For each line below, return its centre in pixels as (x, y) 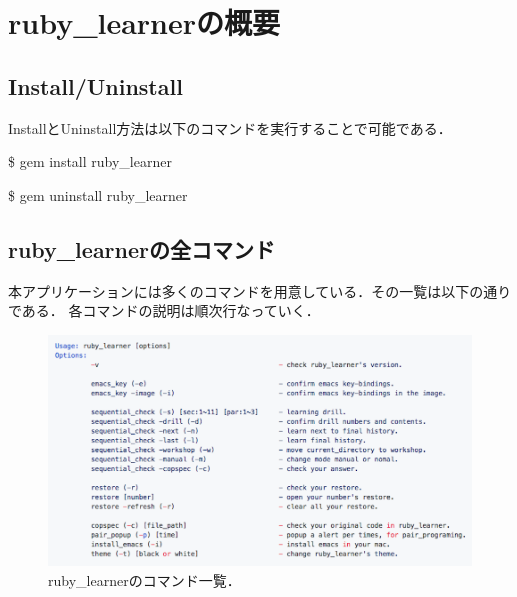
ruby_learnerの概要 (144, 22)
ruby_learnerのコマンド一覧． (144, 579)
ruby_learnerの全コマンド (142, 248)
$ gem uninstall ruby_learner (98, 194)
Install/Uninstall (95, 85)
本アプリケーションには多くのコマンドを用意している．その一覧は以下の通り (260, 290)
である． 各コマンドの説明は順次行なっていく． (164, 310)
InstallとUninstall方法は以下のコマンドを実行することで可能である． (230, 127)
